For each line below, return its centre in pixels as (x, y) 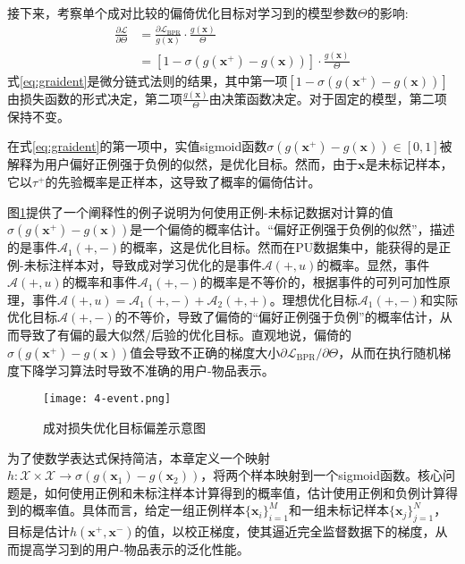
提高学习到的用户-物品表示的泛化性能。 (134, 549)
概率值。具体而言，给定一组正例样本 (138, 510)
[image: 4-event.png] (107, 399)
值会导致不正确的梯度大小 (205, 352)
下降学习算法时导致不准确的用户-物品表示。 (147, 370)
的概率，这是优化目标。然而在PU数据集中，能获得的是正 (286, 247)
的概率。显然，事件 (373, 264)
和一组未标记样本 (338, 510)
